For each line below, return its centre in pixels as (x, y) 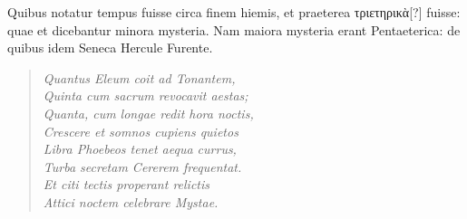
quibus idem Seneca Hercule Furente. (110, 48)
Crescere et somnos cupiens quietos (141, 131)
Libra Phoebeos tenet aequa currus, (140, 149)
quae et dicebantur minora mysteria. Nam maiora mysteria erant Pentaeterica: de (234, 29)
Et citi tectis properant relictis (126, 184)
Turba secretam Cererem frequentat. (142, 166)
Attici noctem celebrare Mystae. (131, 201)
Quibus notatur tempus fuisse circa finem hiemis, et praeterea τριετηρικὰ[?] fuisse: (234, 12)
